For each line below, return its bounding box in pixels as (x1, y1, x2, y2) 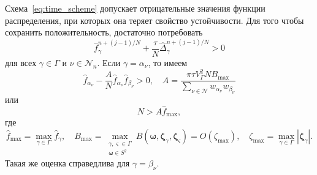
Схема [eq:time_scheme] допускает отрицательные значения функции (5, 2, 265, 14)
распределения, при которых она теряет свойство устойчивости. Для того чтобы (5, 13, 304, 26)
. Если (97, 56, 121, 69)
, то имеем (148, 56, 188, 69)
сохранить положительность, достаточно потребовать (5, 26, 203, 39)
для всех (5, 56, 37, 69)
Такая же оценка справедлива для (5, 157, 130, 169)
